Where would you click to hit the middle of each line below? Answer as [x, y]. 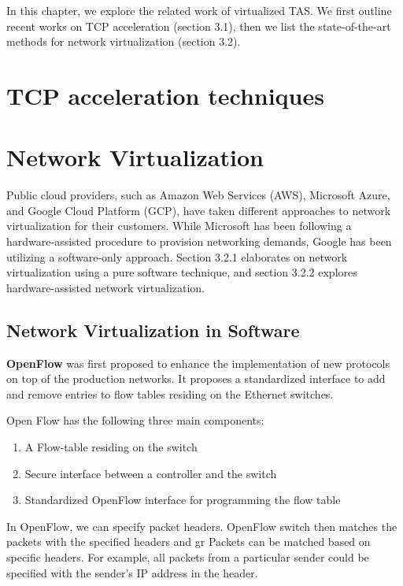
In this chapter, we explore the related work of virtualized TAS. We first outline [199, 10]
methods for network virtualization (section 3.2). [124, 41]
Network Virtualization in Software [153, 330]
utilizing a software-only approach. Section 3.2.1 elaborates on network [177, 256]
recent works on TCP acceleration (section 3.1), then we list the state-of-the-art [199, 26]
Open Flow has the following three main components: [135, 420]
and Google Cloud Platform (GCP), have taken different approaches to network [199, 210]
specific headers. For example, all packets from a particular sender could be [188, 556]
